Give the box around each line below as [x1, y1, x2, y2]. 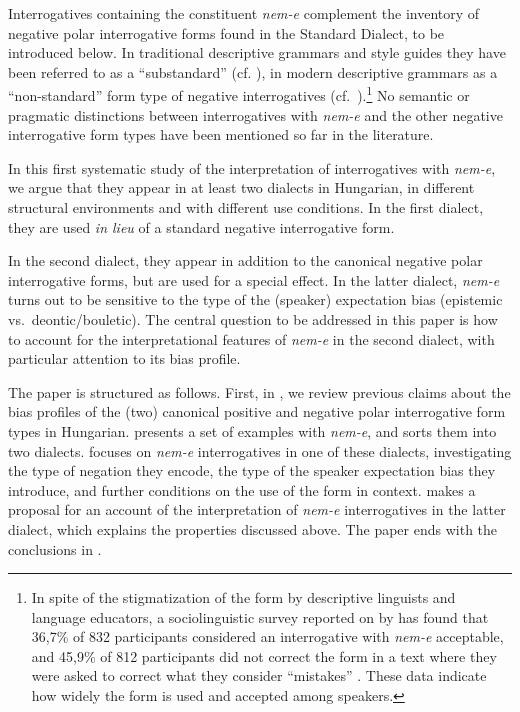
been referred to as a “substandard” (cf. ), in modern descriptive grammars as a [8, 61, 498, 82]
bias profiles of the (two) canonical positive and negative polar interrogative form [8, 401, 506, 422]
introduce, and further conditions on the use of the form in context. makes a [8, 479, 476, 500]
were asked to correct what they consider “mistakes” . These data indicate [31, 665, 487, 686]
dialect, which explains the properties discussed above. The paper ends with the [8, 518, 498, 539]
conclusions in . [8, 538, 102, 559]
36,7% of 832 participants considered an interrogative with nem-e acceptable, [31, 626, 504, 647]
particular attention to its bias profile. [8, 348, 241, 369]
